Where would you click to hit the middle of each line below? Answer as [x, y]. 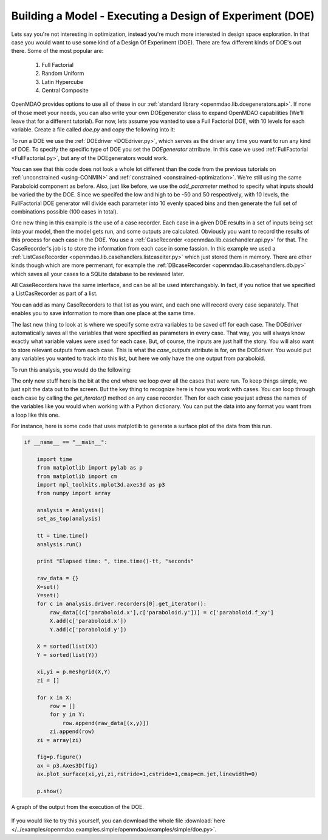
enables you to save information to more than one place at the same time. [103, 313]
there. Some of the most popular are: [57, 51]
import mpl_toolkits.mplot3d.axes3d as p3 [101, 484]
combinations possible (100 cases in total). [65, 211]
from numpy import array [74, 493]
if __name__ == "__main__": [66, 442]
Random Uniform [63, 74]
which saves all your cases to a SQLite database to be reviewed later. [98, 274]
